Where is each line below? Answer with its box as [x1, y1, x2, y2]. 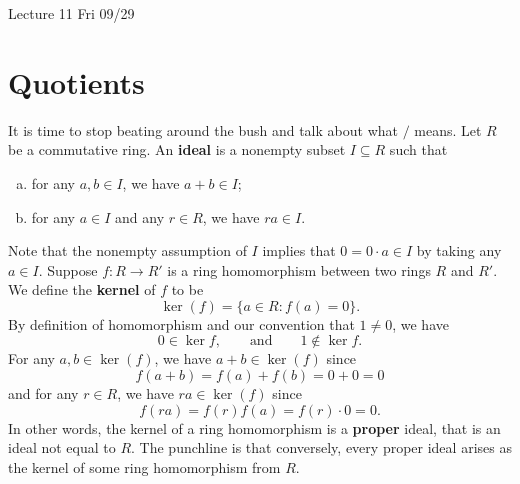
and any [115, 206, 165, 227]
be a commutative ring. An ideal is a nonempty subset [8, 139, 346, 160]
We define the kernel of [8, 279, 156, 300]
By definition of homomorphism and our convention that [8, 313, 355, 334]
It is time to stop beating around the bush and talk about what [8, 119, 398, 140]
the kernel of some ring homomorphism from [8, 456, 281, 477]
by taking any [416, 240, 502, 261]
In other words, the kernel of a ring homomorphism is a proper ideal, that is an [8, 417, 501, 438]
